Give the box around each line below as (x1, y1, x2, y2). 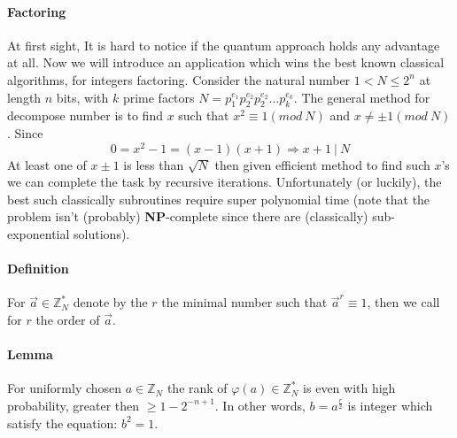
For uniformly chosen (7, 379, 122, 397)
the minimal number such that (161, 293, 328, 311)
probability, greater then (7, 396, 140, 414)
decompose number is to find (7, 106, 163, 125)
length (7, 88, 42, 106)
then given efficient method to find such (214, 155, 430, 173)
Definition (7, 259, 69, 278)
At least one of (7, 155, 87, 173)
